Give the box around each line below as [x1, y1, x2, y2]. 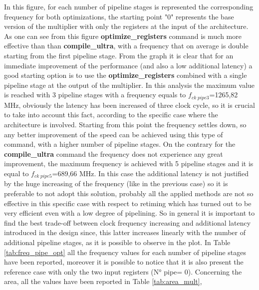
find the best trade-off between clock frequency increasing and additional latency [4, 217, 251, 228]
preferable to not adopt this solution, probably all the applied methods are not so [4, 188, 254, 198]
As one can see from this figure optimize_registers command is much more [4, 30, 242, 41]
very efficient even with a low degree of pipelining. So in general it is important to [4, 208, 255, 218]
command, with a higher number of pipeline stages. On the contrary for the [4, 139, 236, 149]
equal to [4, 168, 29, 178]
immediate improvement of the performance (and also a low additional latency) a [4, 60, 253, 70]
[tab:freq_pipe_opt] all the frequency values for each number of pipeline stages [4, 247, 246, 257]
